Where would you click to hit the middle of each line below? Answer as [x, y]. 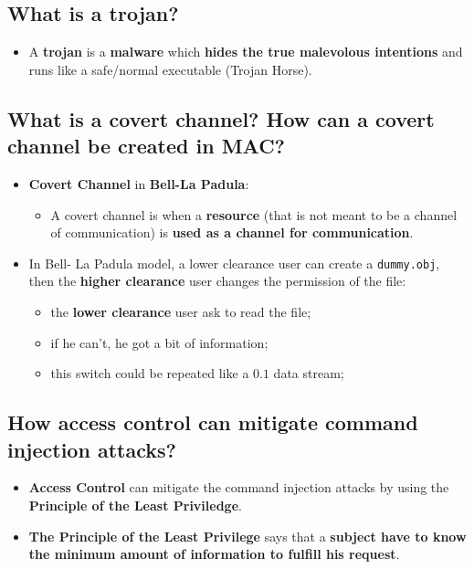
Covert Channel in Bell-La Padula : [139, 183]
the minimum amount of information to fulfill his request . [214, 554]
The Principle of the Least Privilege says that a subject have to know [248, 536]
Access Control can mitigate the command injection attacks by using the [239, 487]
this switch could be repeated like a [150, 373]
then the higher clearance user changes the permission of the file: [217, 281]
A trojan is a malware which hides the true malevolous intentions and [246, 52]
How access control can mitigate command [213, 422]
